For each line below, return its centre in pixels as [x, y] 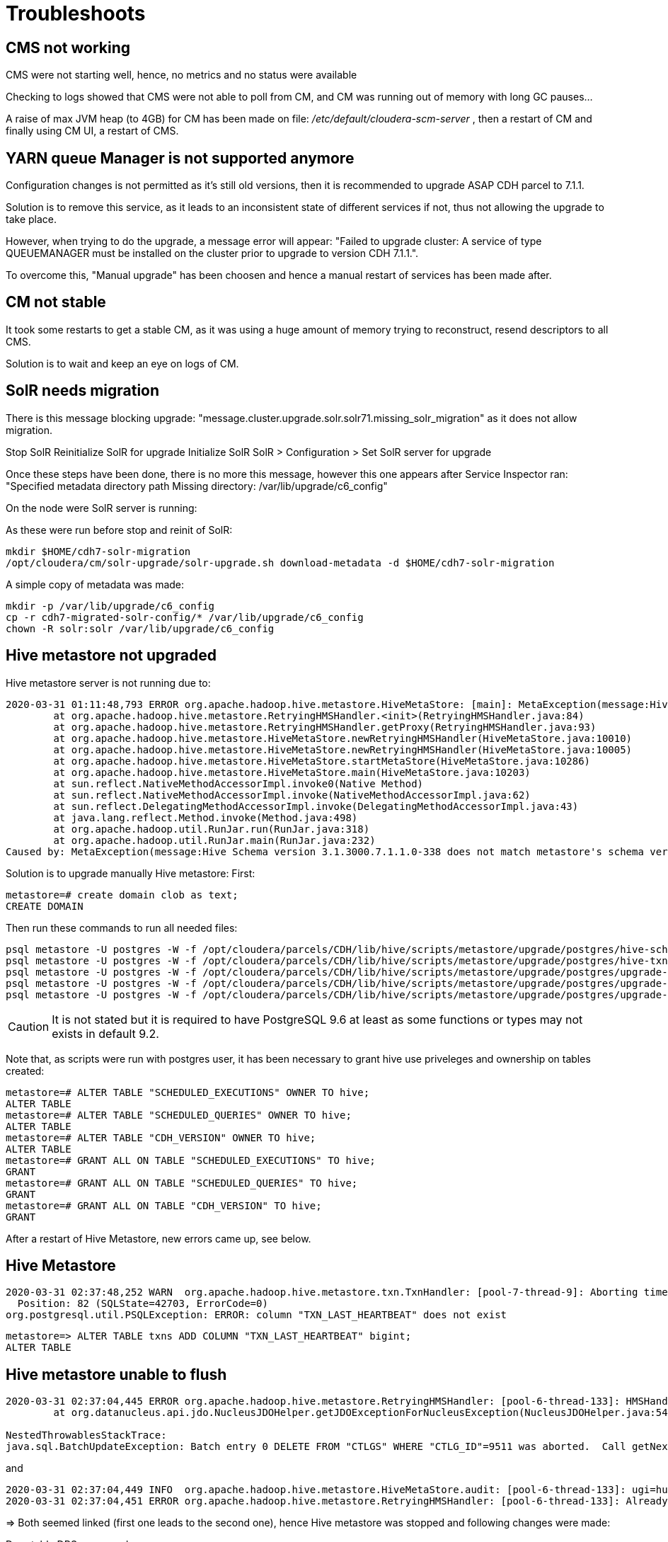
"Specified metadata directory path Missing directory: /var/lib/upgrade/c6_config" [197, 486]
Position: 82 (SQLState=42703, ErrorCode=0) [143, 1304]
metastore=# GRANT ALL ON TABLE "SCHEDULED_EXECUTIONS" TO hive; [191, 1160]
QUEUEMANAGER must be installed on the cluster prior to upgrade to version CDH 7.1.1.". [212, 253]
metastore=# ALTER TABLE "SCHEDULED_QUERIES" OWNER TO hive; [179, 1115]
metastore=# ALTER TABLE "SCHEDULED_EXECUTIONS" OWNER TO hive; [188, 1092]
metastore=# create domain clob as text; [122, 895]
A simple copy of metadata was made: [95, 584]
